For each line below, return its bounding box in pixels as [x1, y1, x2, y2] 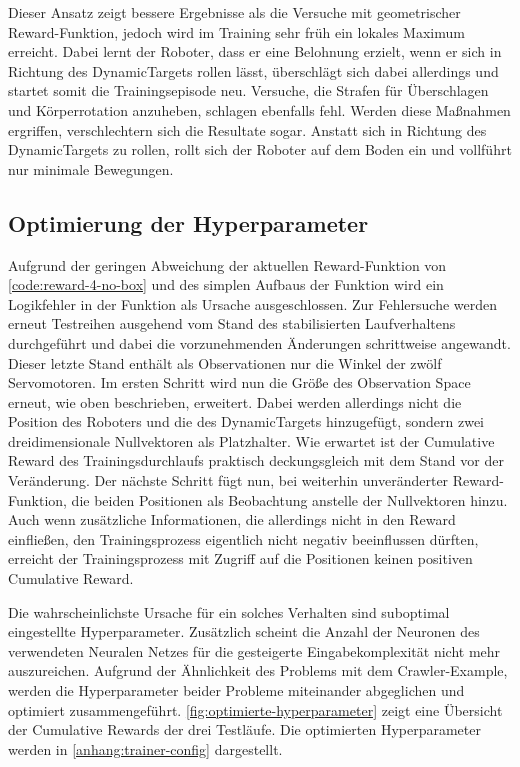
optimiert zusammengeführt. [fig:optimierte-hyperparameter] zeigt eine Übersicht [8, 699, 503, 720]
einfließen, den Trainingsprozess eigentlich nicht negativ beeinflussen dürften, [8, 528, 479, 549]
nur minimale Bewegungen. [8, 158, 174, 179]
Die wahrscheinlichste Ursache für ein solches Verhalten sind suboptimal [8, 601, 450, 622]
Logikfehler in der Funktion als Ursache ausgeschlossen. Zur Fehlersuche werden [8, 293, 498, 314]
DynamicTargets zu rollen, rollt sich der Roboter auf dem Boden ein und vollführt [8, 139, 512, 160]
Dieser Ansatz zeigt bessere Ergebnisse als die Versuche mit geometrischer [8, 2, 461, 22]
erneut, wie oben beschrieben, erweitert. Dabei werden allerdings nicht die [8, 391, 462, 412]
